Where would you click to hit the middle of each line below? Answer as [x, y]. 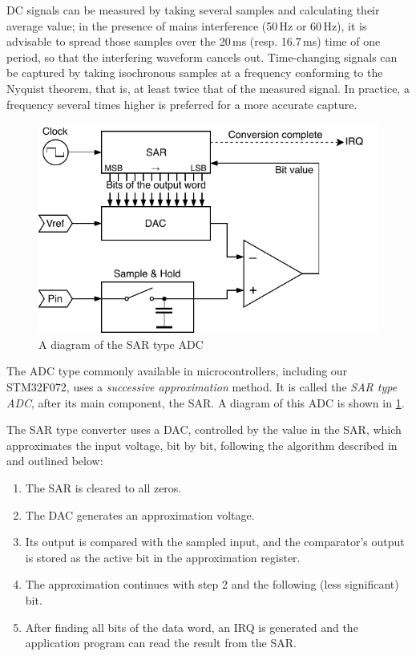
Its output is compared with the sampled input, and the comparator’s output [215, 542]
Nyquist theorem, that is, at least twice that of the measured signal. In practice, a [208, 88]
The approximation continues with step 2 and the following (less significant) [212, 584]
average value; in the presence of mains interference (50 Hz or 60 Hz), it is [187, 25]
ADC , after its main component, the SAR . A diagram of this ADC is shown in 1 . [206, 402]
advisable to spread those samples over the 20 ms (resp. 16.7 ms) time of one [194, 41]
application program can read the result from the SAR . [161, 643]
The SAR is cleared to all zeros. [103, 487]
